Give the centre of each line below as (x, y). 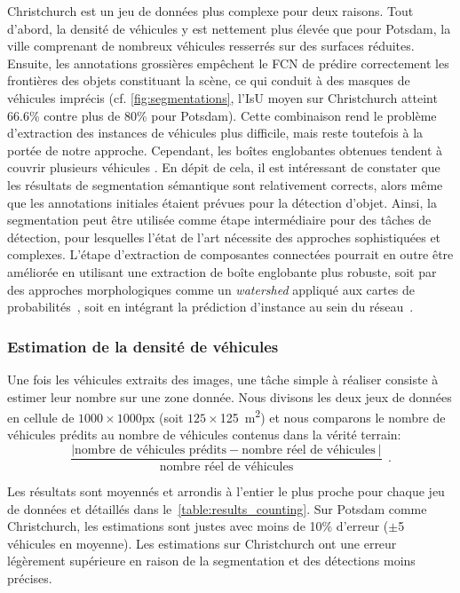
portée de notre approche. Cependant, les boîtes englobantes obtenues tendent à (225, 150)
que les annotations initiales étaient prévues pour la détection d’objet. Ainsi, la (222, 202)
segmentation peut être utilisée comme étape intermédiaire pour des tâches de (219, 220)
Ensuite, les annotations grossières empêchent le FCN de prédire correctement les (228, 63)
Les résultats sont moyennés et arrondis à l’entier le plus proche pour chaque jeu (226, 491)
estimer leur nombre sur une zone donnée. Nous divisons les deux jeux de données (230, 396)
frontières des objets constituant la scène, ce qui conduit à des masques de (209, 80)
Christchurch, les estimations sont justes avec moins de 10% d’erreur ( (198, 526)
